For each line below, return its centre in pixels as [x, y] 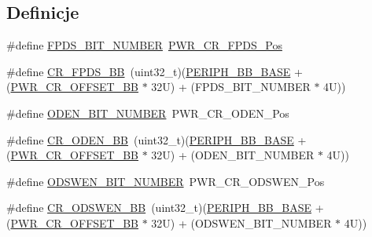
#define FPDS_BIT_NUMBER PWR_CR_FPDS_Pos [144, 45]
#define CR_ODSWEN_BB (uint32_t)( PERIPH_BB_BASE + [165, 208]
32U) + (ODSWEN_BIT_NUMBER [241, 222]
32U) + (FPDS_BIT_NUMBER [231, 87]
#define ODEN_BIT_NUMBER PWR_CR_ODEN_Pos [148, 113]
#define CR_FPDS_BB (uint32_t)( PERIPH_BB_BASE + [155, 71]
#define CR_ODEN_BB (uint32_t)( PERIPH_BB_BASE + [157, 139]
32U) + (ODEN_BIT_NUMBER [233, 155]
